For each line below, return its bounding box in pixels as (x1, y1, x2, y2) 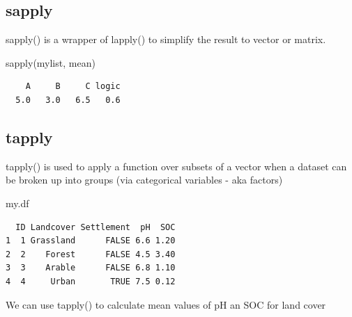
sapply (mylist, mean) (6, 55, 95, 70)
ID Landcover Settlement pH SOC (15, 222, 176, 232)
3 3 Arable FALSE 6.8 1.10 (6, 263, 176, 273)
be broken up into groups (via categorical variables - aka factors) (6, 172, 283, 187)
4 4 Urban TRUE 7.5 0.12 (6, 276, 176, 286)
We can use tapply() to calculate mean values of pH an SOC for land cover (6, 297, 326, 311)
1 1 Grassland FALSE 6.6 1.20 (6, 236, 176, 246)
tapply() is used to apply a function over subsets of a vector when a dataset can (6, 158, 347, 173)
